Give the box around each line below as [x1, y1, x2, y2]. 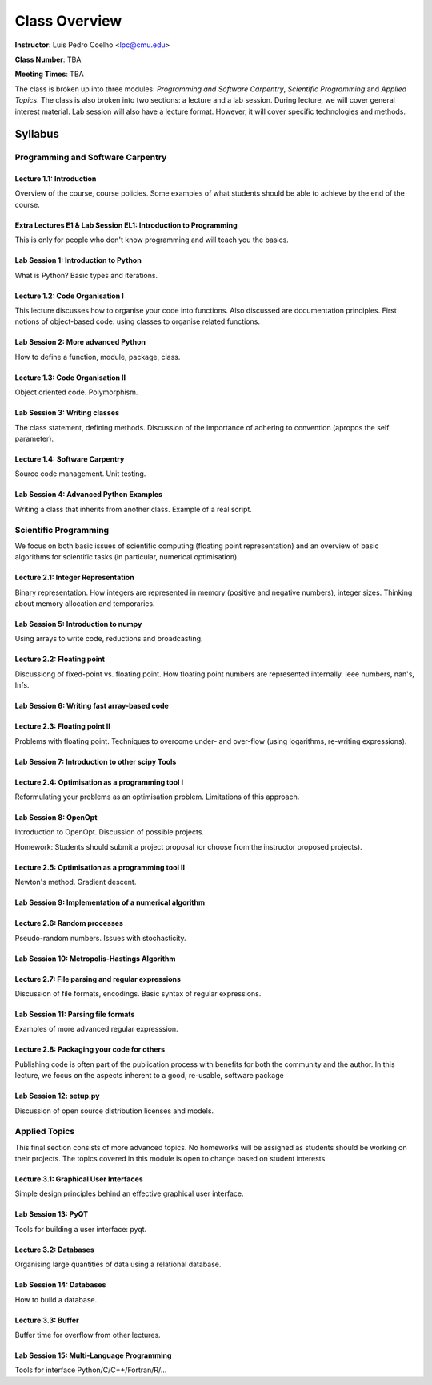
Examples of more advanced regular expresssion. [14, 1024, 179, 1034]
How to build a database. [14, 1294, 98, 1304]
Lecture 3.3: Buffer [14, 1315, 79, 1325]
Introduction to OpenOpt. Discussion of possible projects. [14, 827, 204, 837]
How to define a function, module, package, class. [14, 352, 181, 361]
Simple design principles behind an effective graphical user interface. [14, 1189, 244, 1198]
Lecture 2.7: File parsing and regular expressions [14, 974, 182, 983]
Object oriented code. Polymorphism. [14, 387, 138, 397]
